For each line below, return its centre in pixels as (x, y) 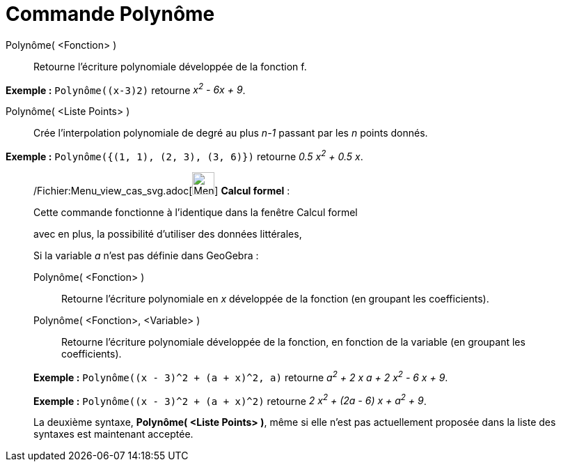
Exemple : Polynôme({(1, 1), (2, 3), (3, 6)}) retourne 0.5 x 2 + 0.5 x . (184, 156)
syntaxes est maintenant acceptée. (113, 434)
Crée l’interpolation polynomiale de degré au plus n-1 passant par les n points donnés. (231, 133)
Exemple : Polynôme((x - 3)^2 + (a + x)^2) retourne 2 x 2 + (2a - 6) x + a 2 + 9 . (230, 400)
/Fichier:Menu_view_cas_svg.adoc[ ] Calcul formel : (162, 191)
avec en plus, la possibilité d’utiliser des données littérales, (168, 234)
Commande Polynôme (110, 14)
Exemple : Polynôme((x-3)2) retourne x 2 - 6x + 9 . (126, 89)
